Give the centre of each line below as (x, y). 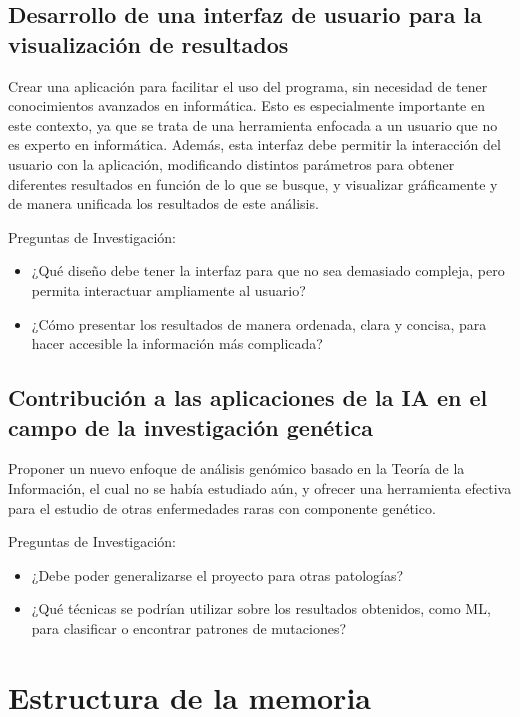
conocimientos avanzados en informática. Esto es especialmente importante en (246, 105)
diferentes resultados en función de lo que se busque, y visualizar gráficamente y (253, 183)
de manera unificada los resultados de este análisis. (163, 203)
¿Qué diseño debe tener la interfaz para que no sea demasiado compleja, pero (268, 270)
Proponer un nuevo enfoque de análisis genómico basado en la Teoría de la (236, 468)
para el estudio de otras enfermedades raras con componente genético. (222, 507)
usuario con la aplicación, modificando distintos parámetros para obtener (231, 163)
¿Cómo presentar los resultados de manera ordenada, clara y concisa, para (259, 323)
